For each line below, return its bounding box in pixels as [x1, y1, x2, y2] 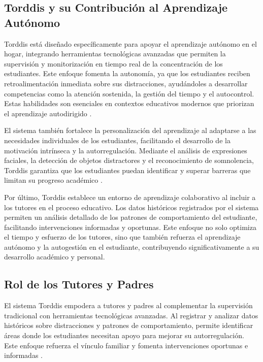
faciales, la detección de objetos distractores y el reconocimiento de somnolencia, [4, 155, 254, 166]
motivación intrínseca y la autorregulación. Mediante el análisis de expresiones [4, 145, 247, 155]
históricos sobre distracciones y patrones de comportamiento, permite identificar [4, 320, 253, 331]
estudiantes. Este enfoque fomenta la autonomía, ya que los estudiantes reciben [4, 68, 250, 79]
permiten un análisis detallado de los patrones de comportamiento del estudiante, [4, 212, 257, 222]
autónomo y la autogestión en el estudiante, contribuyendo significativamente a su [4, 241, 259, 252]
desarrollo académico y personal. [4, 251, 105, 262]
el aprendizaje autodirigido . [4, 108, 92, 118]
